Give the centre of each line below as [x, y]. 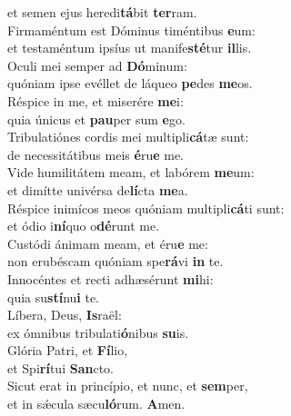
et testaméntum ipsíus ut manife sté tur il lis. [130, 48]
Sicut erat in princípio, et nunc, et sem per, [128, 386]
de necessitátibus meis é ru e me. [95, 154]
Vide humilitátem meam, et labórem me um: [131, 172]
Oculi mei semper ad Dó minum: [97, 65]
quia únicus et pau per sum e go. [96, 119]
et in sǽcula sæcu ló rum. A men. [96, 404]
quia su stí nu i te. [53, 297]
